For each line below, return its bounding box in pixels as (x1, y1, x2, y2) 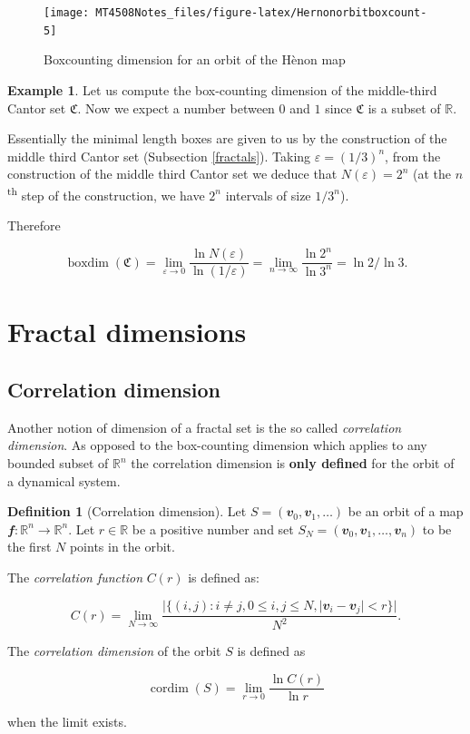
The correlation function (7, 568, 143, 587)
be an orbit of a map (348, 502, 464, 521)
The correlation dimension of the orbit (7, 641, 221, 661)
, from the (385, 146, 441, 165)
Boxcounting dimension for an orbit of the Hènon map (44, 50, 346, 69)
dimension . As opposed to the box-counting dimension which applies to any (7, 436, 427, 455)
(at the (413, 164, 452, 183)
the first (7, 537, 52, 556)
